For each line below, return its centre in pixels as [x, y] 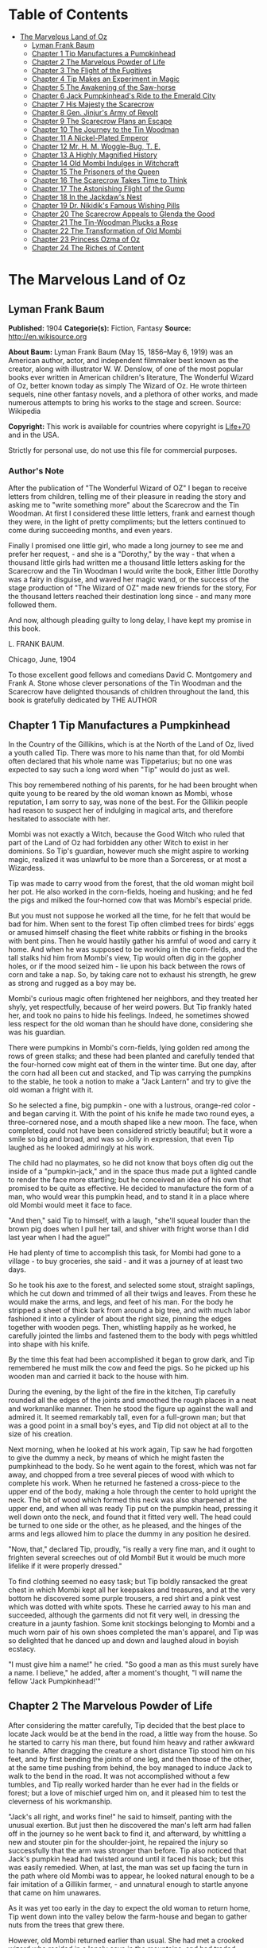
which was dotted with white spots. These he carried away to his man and [130, 1607]
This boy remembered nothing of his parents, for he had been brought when [133, 785]
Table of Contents [68, 15]
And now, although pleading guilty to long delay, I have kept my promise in [130, 620]
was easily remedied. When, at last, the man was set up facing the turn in [128, 1867]
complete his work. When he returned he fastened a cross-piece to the [124, 1483]
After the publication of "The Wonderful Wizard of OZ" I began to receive [128, 488]
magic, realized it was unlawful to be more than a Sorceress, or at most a [128, 860]
